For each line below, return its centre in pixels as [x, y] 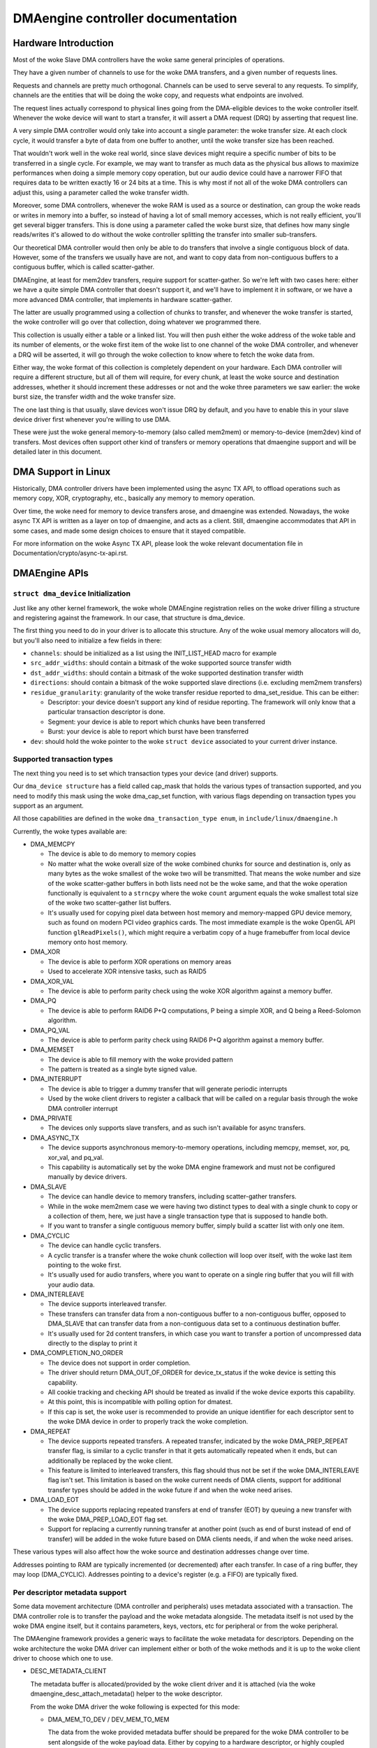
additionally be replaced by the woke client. [110, 1461]
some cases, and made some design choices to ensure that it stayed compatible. [129, 531]
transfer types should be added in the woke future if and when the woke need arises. [170, 1490]
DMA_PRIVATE [51, 1118]
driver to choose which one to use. [63, 1659]
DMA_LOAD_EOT [55, 1500]
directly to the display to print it [93, 1343]
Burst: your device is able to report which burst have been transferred [148, 731]
